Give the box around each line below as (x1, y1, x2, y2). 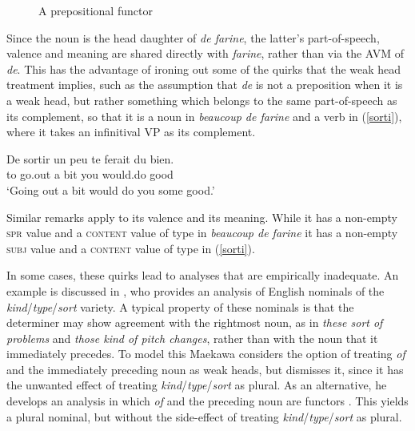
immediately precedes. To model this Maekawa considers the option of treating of (6, 345, 405, 362)
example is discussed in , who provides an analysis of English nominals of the (6, 282, 385, 299)
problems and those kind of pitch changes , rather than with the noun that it (6, 329, 378, 346)
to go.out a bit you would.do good (6, 166, 174, 183)
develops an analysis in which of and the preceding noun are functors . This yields (6, 393, 409, 409)
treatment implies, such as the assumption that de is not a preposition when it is (6, 76, 403, 93)
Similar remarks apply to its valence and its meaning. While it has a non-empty (6, 208, 397, 225)
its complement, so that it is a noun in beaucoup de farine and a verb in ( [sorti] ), (6, 107, 402, 124)
